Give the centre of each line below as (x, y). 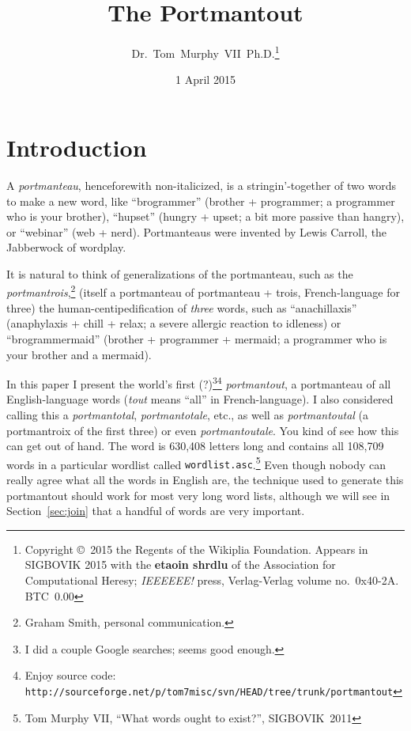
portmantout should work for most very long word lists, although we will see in (198, 495)
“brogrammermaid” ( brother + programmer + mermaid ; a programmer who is (197, 338)
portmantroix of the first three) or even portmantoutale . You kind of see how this (203, 430)
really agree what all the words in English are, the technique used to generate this (205, 480)
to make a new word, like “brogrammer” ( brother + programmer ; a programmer (201, 201)
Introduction (77, 147)
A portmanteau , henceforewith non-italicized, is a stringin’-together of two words (201, 185)
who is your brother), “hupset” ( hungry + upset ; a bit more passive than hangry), (205, 216)
